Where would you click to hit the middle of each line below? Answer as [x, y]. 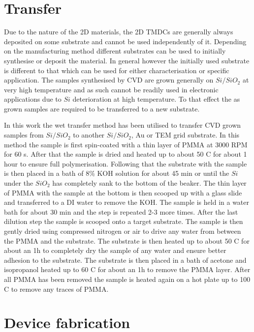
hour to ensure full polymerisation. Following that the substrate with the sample [126, 163]
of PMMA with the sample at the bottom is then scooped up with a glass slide [123, 192]
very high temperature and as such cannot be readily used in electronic [111, 89]
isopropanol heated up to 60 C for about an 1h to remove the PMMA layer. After [127, 269]
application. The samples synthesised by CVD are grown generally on [109, 80]
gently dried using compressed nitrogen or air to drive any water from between [123, 231]
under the [19, 183]
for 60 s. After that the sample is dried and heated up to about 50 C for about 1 [126, 154]
